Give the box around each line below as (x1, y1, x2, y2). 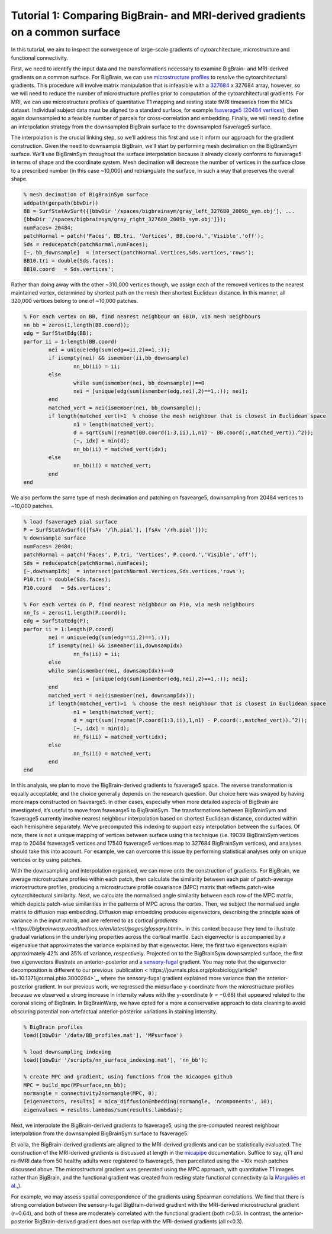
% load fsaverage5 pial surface (23, 518, 118, 525)
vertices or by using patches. (11, 856, 82, 863)
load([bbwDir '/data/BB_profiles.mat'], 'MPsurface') (23, 1032, 183, 1039)
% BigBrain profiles (23, 1023, 83, 1031)
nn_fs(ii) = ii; (73, 651, 121, 657)
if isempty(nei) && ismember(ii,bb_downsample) (48, 355, 189, 361)
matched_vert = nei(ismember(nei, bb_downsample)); (48, 404, 202, 411)
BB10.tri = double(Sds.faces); (23, 257, 115, 264)
